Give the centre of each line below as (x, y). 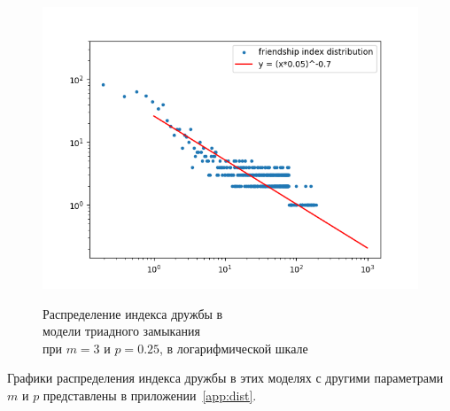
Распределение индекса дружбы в (133, 313)
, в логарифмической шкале (234, 348)
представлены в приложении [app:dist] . (150, 395)
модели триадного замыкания (121, 331)
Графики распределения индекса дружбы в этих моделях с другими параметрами (225, 378)
